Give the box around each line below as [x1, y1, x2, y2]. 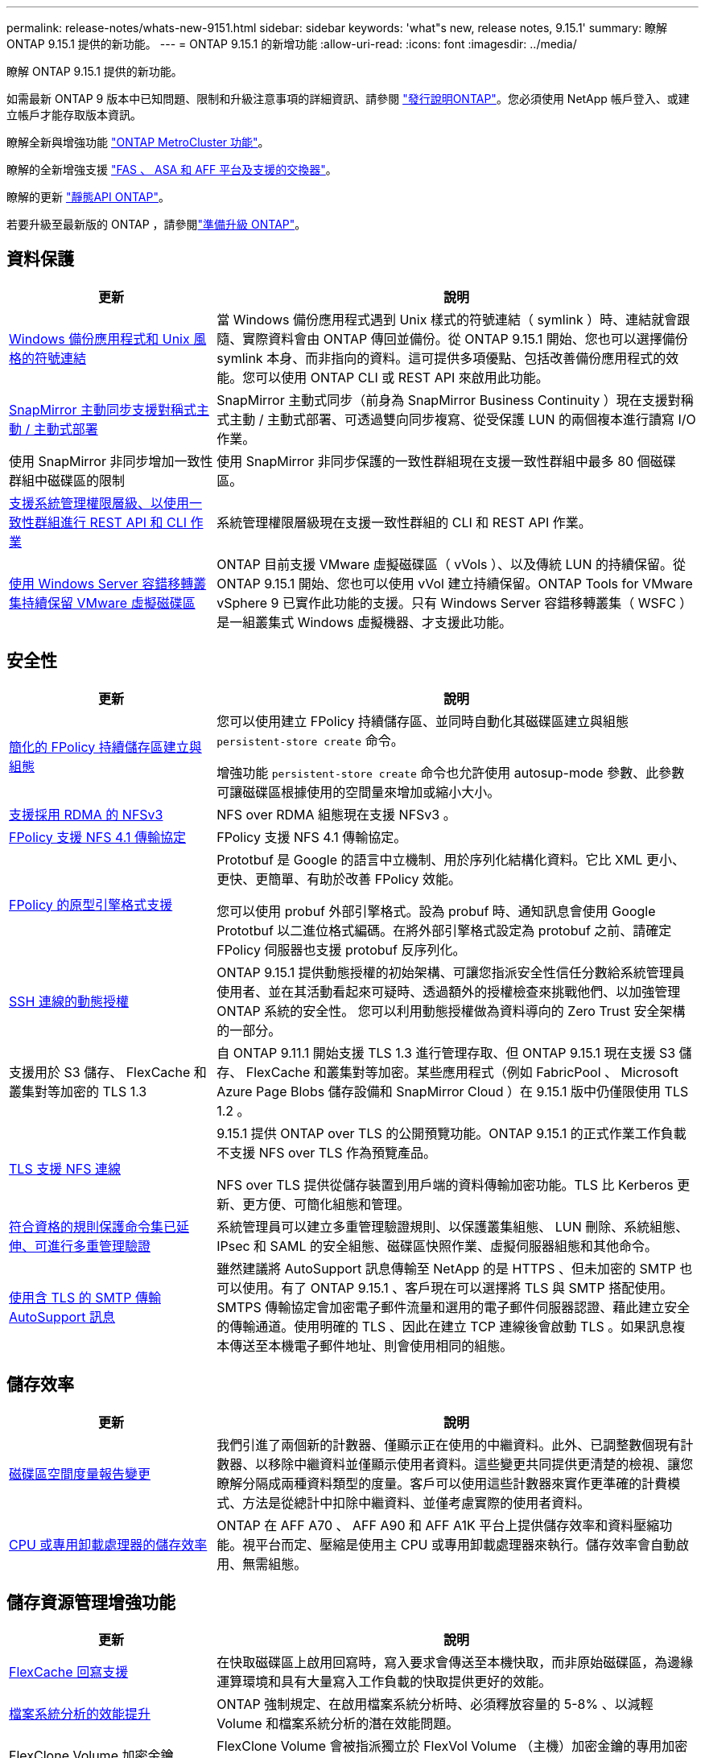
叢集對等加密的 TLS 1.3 [9, 1083, 147, 1100]
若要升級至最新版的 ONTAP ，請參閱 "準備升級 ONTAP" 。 [6, 217, 307, 231]
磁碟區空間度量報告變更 [9, 1465, 151, 1482]
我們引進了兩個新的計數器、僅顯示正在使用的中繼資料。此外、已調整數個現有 [216, 1436, 681, 1453]
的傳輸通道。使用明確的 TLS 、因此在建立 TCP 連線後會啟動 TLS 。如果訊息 [216, 1318, 673, 1335]
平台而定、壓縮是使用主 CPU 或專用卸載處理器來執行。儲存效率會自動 [255, 1536, 677, 1553]
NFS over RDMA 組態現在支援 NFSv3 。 [216, 806, 456, 823]
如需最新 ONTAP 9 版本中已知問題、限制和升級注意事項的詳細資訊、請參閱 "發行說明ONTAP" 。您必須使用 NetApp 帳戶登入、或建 [6, 92, 690, 105]
